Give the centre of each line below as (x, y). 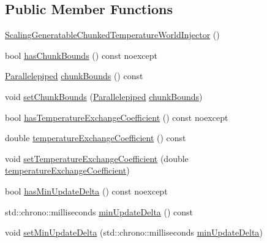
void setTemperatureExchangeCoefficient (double (97, 158)
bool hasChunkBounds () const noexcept (81, 55)
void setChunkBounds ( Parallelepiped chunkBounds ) (104, 96)
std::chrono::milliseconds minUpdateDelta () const (99, 211)
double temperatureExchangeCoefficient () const (96, 138)
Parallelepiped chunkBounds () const (74, 76)
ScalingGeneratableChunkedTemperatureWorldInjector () (112, 35)
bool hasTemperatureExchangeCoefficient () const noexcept (117, 117)
